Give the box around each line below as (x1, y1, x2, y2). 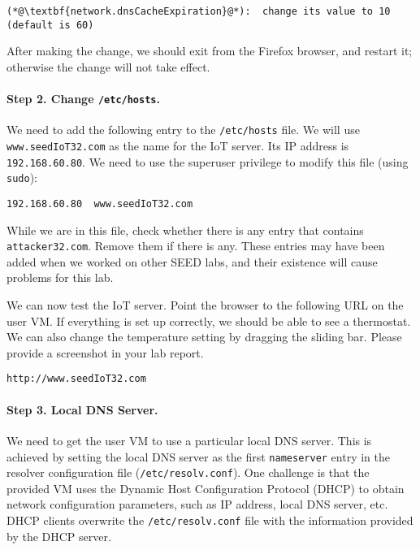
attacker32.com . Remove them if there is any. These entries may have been (6, 237, 385, 254)
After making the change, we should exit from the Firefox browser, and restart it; (6, 42, 413, 59)
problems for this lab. (6, 269, 114, 286)
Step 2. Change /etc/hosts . (6, 90, 160, 107)
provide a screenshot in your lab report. (6, 344, 204, 361)
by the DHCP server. (6, 527, 111, 544)
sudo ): (6, 169, 37, 186)
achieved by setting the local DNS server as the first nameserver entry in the (6, 448, 390, 465)
